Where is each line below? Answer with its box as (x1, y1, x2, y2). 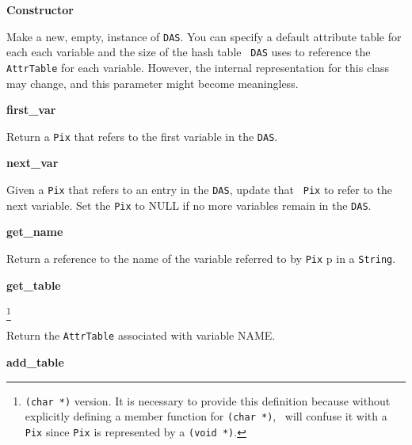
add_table (6, 354, 64, 371)
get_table (6, 276, 61, 293)
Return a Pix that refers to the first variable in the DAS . (6, 127, 278, 144)
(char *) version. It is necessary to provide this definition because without (25, 392, 391, 409)
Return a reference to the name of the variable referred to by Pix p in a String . (6, 249, 396, 266)
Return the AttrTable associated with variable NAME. (6, 327, 276, 344)
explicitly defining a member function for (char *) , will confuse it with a (25, 408, 387, 424)
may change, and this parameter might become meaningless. (6, 74, 299, 91)
